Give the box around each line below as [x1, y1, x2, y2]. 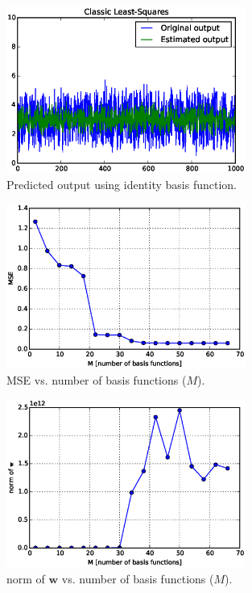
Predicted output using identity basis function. [6, 175, 237, 192]
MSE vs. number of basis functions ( [6, 371, 187, 388]
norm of [6, 570, 45, 587]
